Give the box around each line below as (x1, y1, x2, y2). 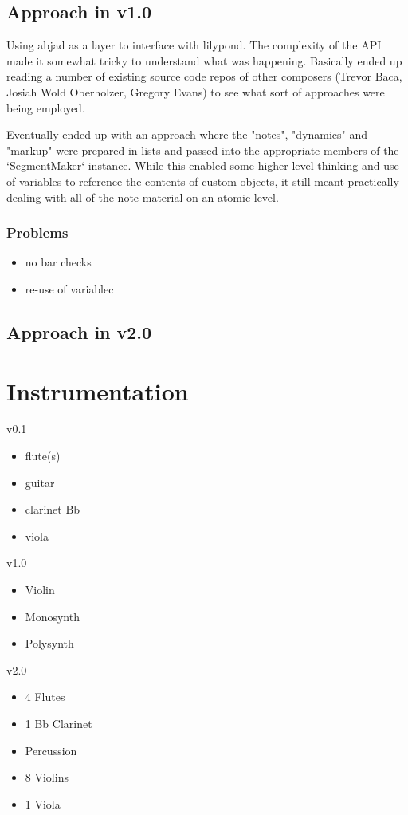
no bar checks (25, 254, 92, 270)
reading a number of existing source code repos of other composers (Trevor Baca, (6, 68, 402, 85)
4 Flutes (25, 688, 65, 705)
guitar (25, 474, 55, 490)
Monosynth (25, 608, 80, 624)
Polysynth (25, 635, 74, 652)
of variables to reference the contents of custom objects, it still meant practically (6, 172, 399, 189)
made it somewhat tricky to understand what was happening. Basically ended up (6, 52, 402, 69)
